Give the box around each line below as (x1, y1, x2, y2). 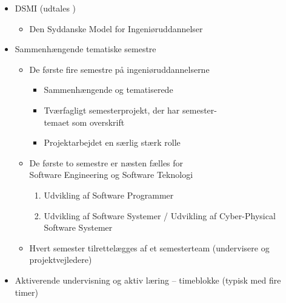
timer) (15, 285, 38, 298)
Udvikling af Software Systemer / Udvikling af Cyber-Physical (44, 209, 276, 222)
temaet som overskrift (44, 115, 125, 128)
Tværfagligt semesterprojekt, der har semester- (44, 103, 217, 116)
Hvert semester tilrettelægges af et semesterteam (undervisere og (29, 241, 270, 254)
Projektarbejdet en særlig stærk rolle (44, 136, 181, 149)
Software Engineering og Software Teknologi (29, 168, 193, 181)
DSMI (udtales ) (15, 2, 76, 14)
